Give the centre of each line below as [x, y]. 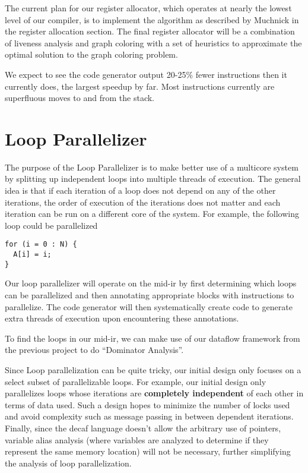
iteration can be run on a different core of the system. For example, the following [152, 214]
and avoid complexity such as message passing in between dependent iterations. [149, 416]
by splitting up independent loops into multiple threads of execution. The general [153, 179]
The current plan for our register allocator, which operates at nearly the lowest [148, 8]
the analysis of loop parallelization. [68, 463]
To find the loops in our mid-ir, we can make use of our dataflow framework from [153, 338]
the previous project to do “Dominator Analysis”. [94, 350]
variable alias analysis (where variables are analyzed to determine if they [137, 439]
